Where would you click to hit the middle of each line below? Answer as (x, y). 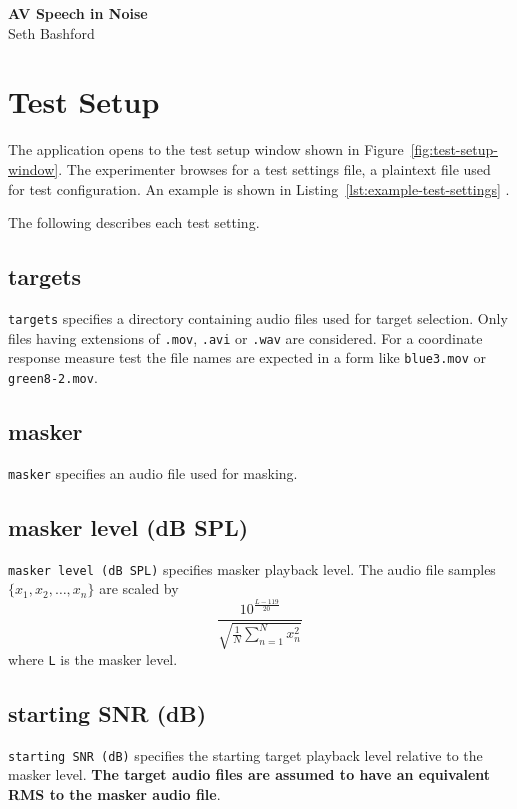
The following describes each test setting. (134, 222)
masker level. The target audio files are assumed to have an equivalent (249, 774)
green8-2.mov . (53, 376)
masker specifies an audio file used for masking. (153, 472)
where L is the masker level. (93, 658)
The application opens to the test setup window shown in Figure (206, 149)
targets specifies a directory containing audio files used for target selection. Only (258, 317)
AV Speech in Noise (78, 13)
